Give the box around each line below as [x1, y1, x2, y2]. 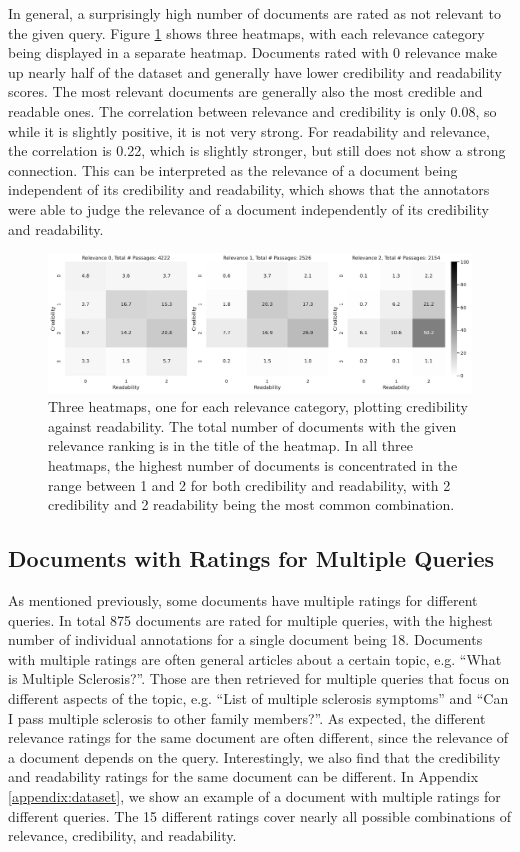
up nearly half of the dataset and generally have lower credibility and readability [8, 61, 502, 82]
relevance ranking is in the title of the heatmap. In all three [48, 435, 413, 456]
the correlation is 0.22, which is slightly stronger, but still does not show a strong [8, 140, 506, 161]
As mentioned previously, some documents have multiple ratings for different [8, 590, 478, 611]
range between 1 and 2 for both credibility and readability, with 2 [48, 474, 451, 495]
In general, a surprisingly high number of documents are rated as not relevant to [8, 3, 501, 23]
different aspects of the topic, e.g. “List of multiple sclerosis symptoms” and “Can [8, 687, 509, 708]
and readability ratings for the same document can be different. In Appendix [8, 766, 479, 787]
